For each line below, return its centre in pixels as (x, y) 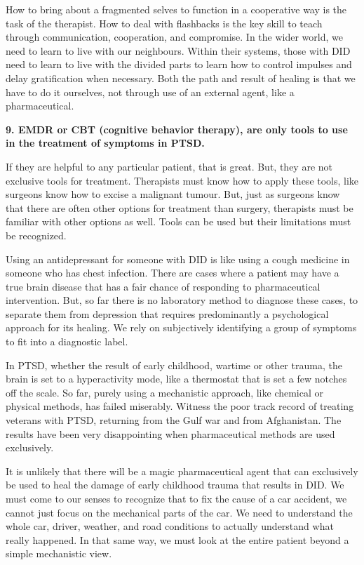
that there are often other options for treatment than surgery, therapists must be (180, 207)
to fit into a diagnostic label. (67, 341)
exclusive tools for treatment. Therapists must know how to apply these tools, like (182, 180)
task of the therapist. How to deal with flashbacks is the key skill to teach (164, 23)
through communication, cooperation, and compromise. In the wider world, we (174, 37)
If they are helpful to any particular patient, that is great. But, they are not (169, 166)
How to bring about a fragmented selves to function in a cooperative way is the (176, 9)
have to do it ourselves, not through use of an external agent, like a (150, 92)
